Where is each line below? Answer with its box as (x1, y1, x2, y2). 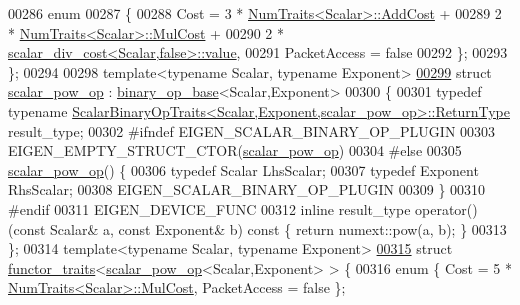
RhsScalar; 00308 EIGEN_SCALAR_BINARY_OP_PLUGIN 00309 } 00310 (8, 179, 486, 200)
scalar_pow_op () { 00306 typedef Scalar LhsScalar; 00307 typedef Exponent (8, 159, 479, 180)
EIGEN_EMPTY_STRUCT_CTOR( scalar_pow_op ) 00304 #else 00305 (8, 140, 462, 161)
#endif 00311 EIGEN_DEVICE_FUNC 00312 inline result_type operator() (8, 198, 478, 219)
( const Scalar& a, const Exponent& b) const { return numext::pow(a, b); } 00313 (8, 218, 507, 239)
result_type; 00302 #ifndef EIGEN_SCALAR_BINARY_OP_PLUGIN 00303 (8, 120, 496, 141)
